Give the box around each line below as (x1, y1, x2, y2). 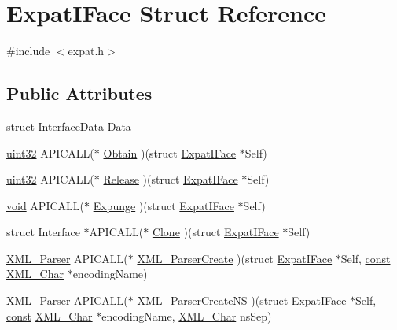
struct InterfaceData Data (6, 117, 131, 134)
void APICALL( (6, 197, 84, 213)
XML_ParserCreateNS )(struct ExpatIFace (137, 292, 347, 309)
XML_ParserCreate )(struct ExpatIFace (137, 250, 333, 266)
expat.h (68, 43, 105, 59)
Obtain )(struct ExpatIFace (103, 144, 237, 161)
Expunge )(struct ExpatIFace (93, 197, 234, 213)
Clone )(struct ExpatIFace (152, 224, 279, 240)
